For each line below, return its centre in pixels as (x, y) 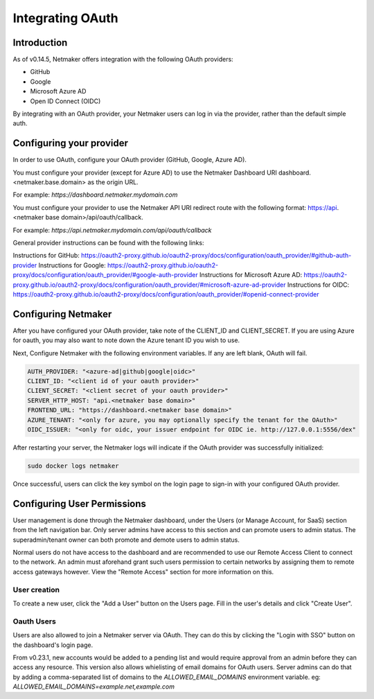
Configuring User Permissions (80, 503)
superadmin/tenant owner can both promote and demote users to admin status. (126, 540)
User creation (36, 590)
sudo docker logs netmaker (73, 466)
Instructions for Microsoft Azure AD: (251, 275)
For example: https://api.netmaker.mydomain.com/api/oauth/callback (112, 230)
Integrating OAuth (66, 18)
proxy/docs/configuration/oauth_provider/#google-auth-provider (105, 275)
